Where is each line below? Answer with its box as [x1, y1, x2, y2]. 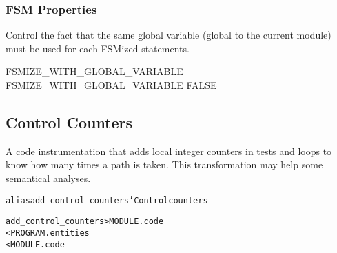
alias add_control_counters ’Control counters [6, 195, 208, 205]
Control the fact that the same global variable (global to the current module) [6, 28, 331, 42]
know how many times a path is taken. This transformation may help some [6, 157, 323, 172]
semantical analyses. [6, 170, 91, 185]
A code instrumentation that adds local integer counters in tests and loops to [6, 143, 332, 158]
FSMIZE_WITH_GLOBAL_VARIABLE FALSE [6, 78, 217, 92]
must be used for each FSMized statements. [6, 41, 190, 55]
